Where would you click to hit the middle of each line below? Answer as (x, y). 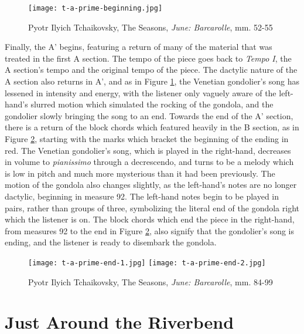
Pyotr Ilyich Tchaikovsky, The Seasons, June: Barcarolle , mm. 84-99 (151, 281)
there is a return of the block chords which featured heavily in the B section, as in (152, 127)
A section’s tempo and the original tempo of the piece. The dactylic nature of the (151, 70)
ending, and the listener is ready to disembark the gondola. (111, 242)
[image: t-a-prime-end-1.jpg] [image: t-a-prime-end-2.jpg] (147, 263)
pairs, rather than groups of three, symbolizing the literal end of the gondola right (152, 208)
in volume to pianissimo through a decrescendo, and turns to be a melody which (149, 162)
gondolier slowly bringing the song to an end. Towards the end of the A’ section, (149, 115)
